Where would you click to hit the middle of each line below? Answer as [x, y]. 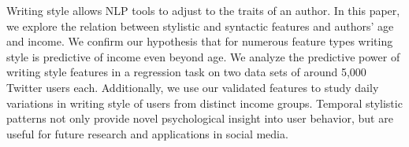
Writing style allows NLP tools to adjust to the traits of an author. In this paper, [203, 10]
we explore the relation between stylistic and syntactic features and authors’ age [200, 26]
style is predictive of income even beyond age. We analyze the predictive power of [203, 56]
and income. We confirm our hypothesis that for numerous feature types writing [200, 41]
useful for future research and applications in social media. [147, 133]
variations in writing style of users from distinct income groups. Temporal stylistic [204, 103]
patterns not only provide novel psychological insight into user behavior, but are [200, 118]
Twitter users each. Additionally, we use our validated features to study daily [193, 87]
